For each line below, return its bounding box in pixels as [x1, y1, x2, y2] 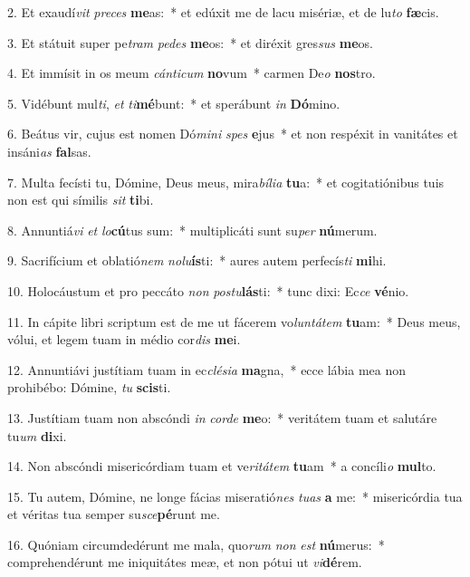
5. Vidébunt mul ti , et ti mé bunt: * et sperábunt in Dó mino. [7, 93, 341, 112]
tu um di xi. [7, 426, 67, 445]
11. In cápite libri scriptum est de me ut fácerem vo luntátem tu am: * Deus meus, [7, 312, 461, 331]
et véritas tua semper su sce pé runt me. [7, 505, 220, 524]
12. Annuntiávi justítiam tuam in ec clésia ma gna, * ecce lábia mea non [7, 360, 406, 379]
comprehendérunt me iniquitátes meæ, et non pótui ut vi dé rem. [7, 553, 362, 572]
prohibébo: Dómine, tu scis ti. [7, 378, 171, 397]
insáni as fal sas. [7, 141, 91, 160]
